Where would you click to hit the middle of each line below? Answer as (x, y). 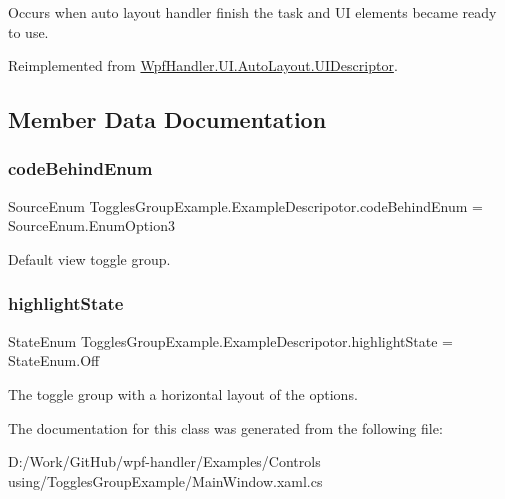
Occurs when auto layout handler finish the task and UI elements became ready (252, 12)
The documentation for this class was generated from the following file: (225, 427)
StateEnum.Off (54, 360)
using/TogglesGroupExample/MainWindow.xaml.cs (165, 480)
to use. (28, 31)
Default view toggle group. (89, 258)
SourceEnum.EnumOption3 (91, 225)
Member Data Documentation (167, 119)
